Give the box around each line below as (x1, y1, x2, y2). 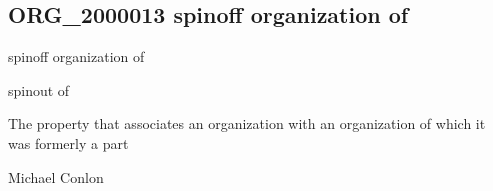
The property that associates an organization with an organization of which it (8, 113, 486, 134)
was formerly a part (8, 132, 129, 153)
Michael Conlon (8, 166, 104, 187)
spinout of (8, 79, 70, 100)
